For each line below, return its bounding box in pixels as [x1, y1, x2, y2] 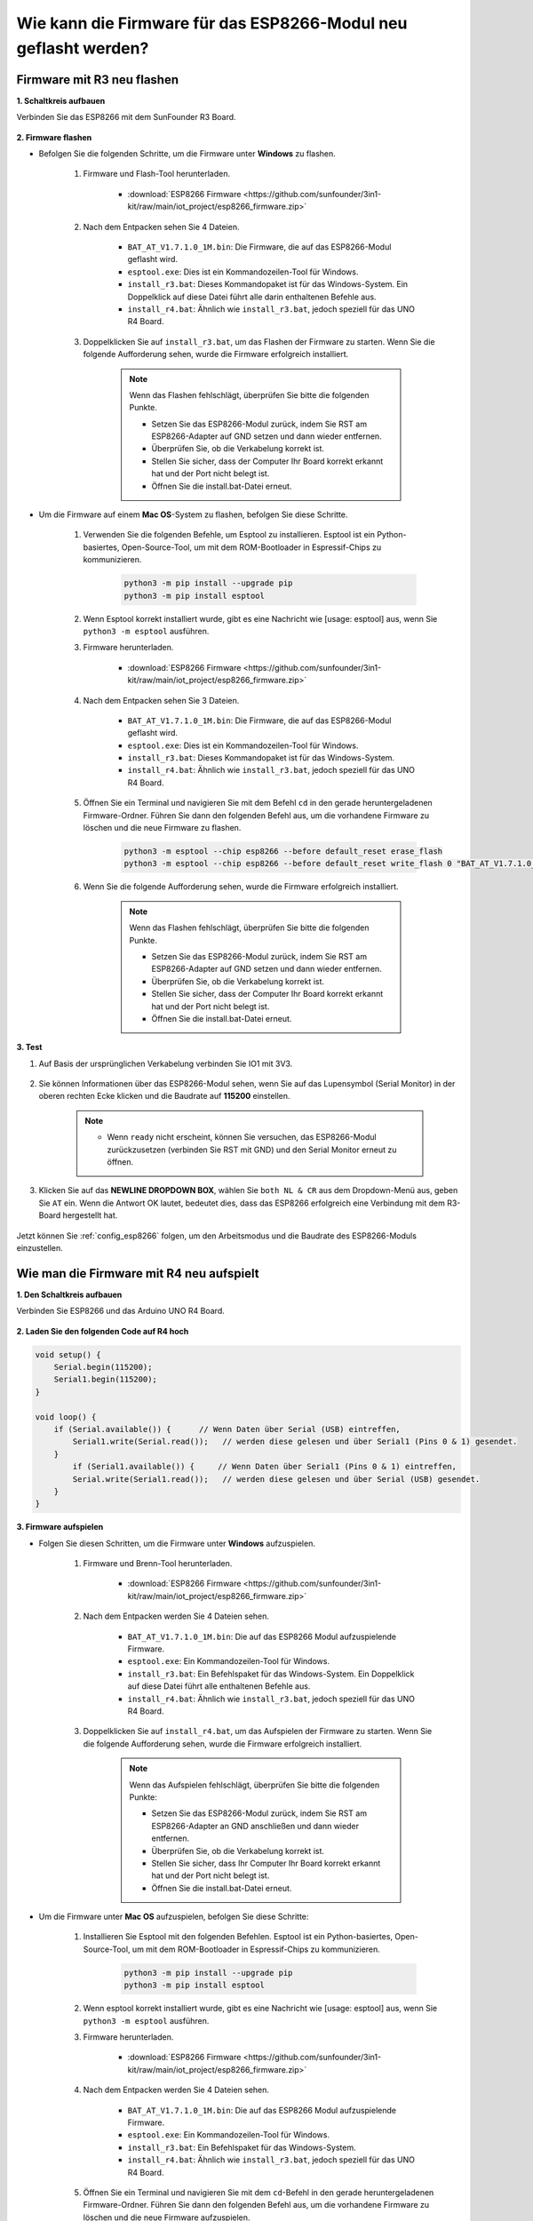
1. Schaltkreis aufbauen [16, 95, 106, 106]
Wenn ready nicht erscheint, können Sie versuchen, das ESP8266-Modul [107, 1132, 377, 1142]
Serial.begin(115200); [53, 1362, 153, 1373]
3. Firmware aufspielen [16, 1522, 104, 1532]
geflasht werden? [16, 38, 149, 58]
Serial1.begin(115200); [53, 1374, 157, 1385]
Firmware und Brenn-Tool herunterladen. [83, 1558, 233, 1569]
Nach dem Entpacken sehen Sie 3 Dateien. [83, 695, 240, 705]
